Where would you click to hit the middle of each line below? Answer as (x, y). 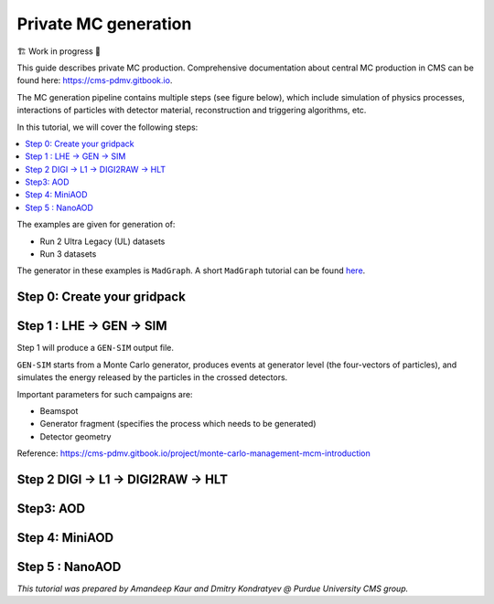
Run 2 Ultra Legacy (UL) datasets (102, 241)
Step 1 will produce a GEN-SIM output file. (95, 348)
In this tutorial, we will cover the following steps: (107, 127)
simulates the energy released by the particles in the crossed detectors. (152, 377)
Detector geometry (75, 436)
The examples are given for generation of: (96, 225)
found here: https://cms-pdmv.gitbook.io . (95, 80)
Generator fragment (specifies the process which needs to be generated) (178, 424)
